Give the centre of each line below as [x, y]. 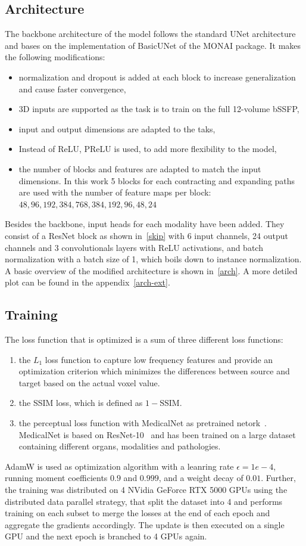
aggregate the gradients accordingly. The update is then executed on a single [145, 524]
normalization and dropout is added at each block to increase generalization [157, 77]
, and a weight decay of [201, 478]
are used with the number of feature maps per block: [115, 192]
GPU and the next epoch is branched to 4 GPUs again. [106, 536]
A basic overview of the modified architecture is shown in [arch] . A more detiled [151, 270]
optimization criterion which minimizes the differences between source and [154, 371]
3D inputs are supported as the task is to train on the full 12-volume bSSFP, [159, 109]
